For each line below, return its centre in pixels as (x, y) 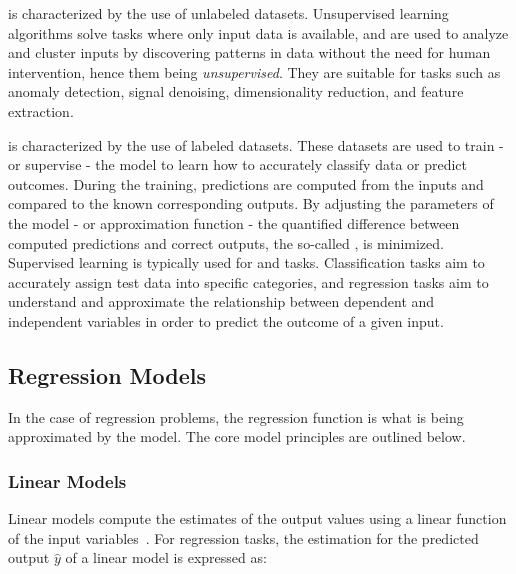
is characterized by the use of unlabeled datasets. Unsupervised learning (228, 13)
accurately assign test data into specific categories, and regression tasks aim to (248, 281)
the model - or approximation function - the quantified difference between (234, 222)
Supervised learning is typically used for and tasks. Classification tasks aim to (246, 262)
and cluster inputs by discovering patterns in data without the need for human (249, 52)
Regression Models (107, 374)
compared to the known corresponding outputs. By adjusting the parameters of (251, 203)
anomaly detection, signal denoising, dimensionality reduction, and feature (236, 91)
